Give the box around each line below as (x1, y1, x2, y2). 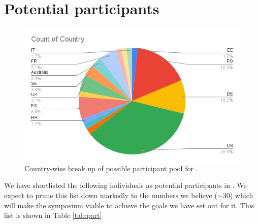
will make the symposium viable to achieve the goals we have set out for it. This (4, 200, 254, 210)
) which (230, 190, 253, 201)
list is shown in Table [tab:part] (4, 210, 102, 220)
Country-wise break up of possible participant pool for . (24, 163, 198, 173)
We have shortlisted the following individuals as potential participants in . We (4, 180, 247, 190)
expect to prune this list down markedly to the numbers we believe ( (4, 190, 217, 201)
